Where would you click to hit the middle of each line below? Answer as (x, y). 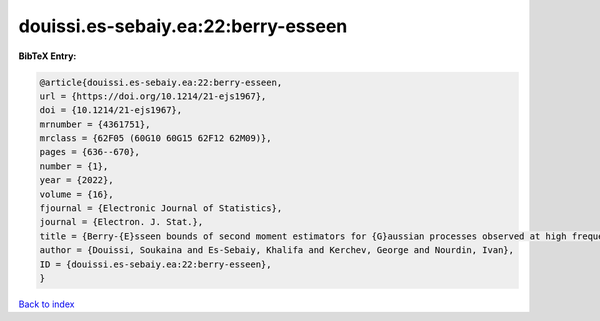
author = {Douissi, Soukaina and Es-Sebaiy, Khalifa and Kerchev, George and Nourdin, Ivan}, (277, 250)
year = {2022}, (76, 180)
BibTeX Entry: (47, 56)
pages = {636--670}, (89, 152)
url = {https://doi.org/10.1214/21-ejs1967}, (153, 96)
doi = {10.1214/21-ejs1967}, (111, 110)
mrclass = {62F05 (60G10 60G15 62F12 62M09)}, (155, 138)
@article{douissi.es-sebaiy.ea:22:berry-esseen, (161, 82)
